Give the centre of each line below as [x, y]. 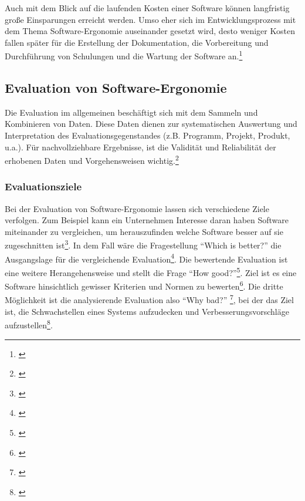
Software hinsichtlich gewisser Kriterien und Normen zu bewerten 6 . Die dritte [144, 285]
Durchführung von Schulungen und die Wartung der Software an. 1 [124, 55]
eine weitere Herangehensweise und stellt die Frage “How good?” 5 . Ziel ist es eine [151, 271]
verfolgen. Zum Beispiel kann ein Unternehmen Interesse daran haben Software [147, 220]
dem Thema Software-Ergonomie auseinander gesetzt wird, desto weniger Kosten [150, 31]
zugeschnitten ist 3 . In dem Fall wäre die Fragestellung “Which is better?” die [143, 244]
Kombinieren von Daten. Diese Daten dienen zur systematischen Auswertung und [151, 124]
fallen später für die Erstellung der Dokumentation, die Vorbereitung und [137, 42]
